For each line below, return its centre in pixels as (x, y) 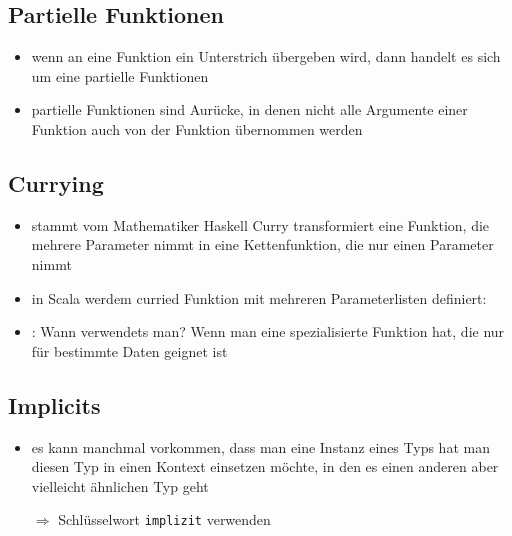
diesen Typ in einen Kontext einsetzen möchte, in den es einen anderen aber (265, 466)
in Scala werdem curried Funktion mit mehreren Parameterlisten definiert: (259, 297)
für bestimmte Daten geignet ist (129, 350)
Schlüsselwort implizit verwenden (164, 519)
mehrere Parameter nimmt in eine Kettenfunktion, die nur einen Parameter (262, 244)
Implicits (54, 404)
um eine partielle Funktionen (120, 75)
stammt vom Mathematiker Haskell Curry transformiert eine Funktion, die (260, 224)
